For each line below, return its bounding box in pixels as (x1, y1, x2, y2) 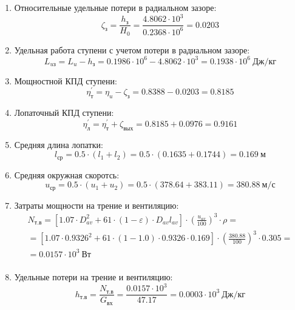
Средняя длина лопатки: (14, 138, 103, 150)
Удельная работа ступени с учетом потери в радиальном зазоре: (14, 43, 250, 56)
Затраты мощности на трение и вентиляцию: (14, 198, 179, 211)
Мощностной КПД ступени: (14, 74, 117, 87)
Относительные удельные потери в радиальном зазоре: (14, 1, 217, 13)
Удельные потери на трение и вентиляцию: (14, 270, 173, 283)
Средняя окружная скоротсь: (14, 168, 120, 181)
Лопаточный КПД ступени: (14, 106, 114, 119)
